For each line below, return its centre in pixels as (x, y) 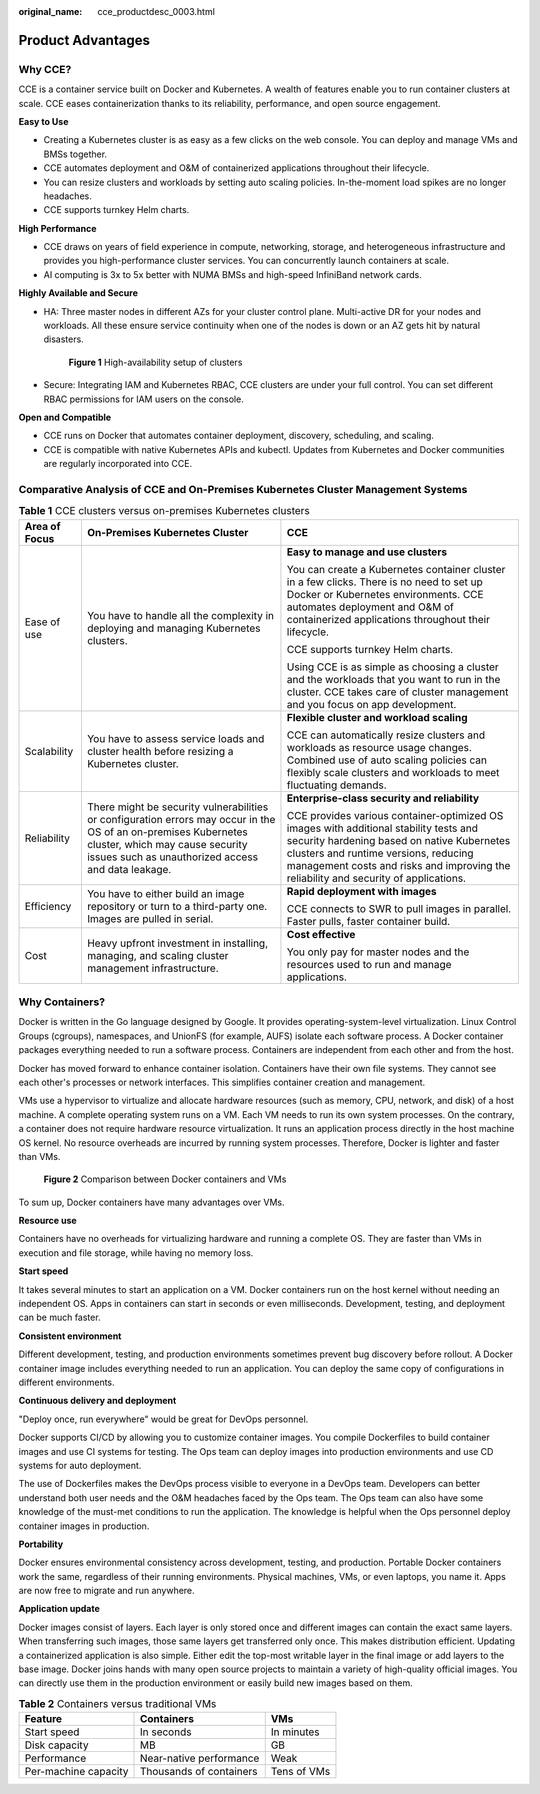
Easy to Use (43, 121)
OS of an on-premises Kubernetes (167, 832)
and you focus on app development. (371, 704)
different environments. (66, 1382)
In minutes (295, 1732)
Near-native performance (199, 1758)
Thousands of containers (199, 1772)
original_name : (50, 11)
